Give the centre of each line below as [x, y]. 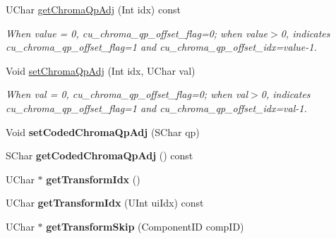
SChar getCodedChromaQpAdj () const [100, 155]
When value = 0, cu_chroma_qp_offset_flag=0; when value [137, 33]
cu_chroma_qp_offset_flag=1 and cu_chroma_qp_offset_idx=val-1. [156, 108]
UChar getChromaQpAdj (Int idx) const [93, 9]
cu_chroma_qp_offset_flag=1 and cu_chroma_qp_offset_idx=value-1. [161, 47]
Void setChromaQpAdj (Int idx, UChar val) [101, 70]
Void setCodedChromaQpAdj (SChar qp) [103, 131]
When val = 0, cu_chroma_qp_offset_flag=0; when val [127, 94]
